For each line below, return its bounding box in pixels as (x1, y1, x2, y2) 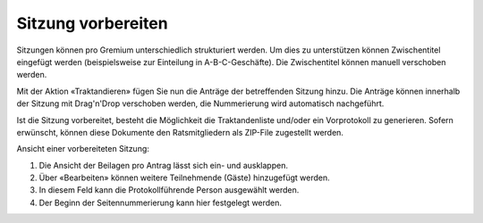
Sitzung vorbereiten (16, 13, 169, 33)
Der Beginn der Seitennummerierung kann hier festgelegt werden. (38, 197, 282, 208)
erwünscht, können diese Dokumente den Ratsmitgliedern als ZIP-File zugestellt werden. (16, 127, 344, 137)
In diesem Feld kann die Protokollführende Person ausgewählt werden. (38, 185, 300, 195)
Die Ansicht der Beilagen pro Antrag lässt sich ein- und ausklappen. (38, 160, 288, 170)
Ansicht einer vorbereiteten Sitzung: (16, 144, 149, 154)
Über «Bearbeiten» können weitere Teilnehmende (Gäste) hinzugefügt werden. (38, 172, 330, 183)
